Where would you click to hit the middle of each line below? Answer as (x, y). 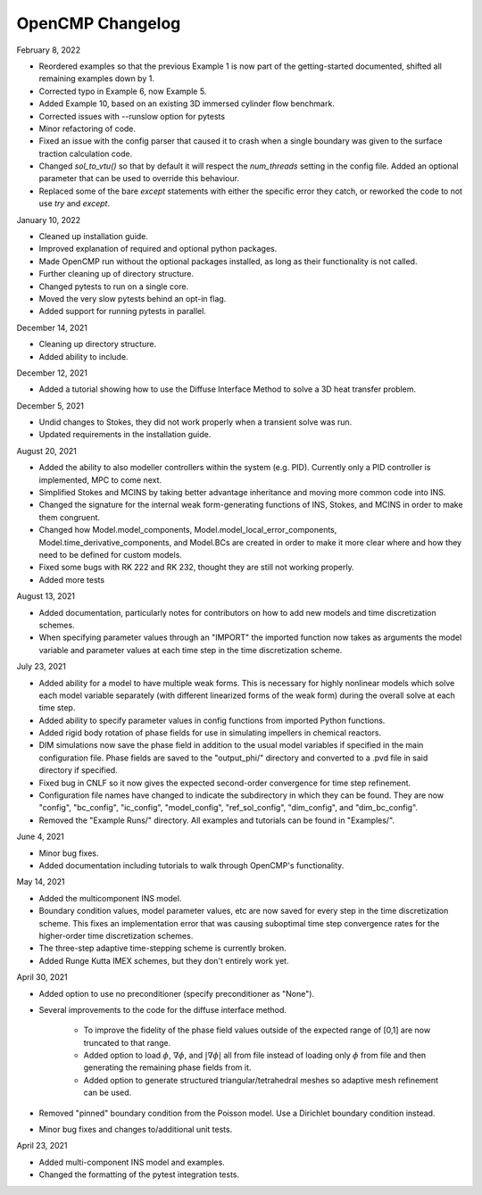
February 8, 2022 (48, 50)
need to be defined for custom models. (111, 555)
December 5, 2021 (50, 405)
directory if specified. (78, 770)
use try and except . (75, 203)
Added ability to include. (83, 356)
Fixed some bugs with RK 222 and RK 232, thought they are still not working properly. (196, 568)
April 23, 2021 (42, 1146)
